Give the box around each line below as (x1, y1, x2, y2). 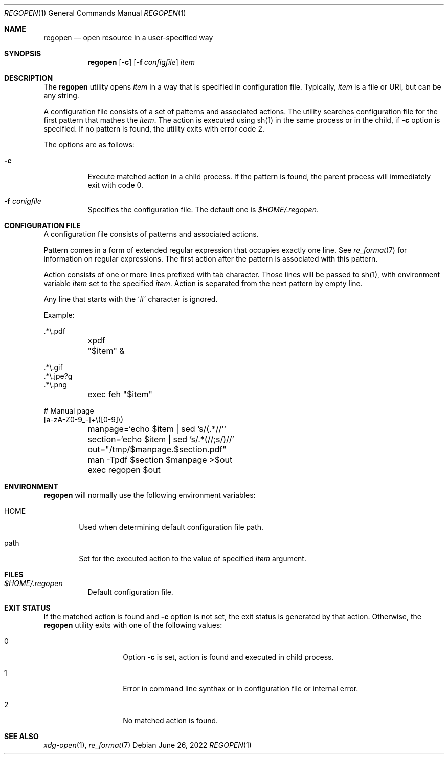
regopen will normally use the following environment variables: (43, 491, 256, 500)
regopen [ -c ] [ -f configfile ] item (87, 58, 195, 67)
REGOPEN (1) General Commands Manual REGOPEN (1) (4, 9, 186, 17)
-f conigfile (4, 197, 41, 205)
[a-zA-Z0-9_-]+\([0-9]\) (43, 415, 124, 424)
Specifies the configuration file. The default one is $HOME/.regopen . (87, 205, 319, 214)
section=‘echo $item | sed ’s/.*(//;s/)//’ (87, 434, 234, 444)
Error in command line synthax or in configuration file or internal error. (123, 684, 359, 693)
